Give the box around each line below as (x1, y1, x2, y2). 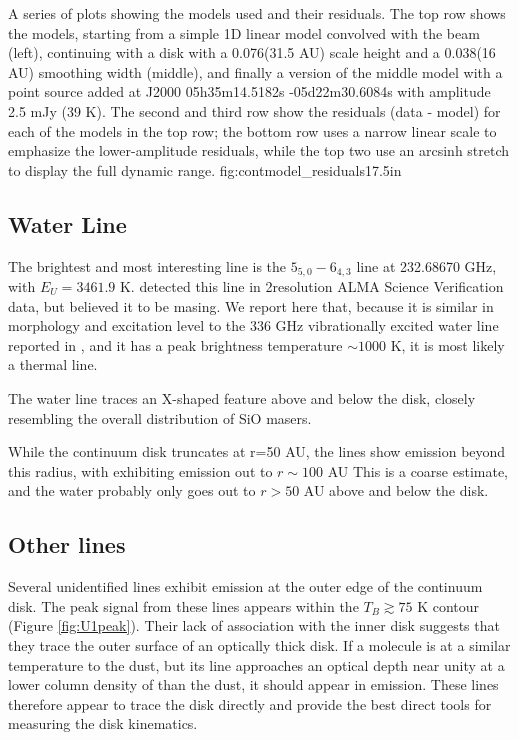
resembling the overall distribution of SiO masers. (8, 407, 312, 428)
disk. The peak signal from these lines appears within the (8, 595, 359, 616)
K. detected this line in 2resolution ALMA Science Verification (119, 276, 504, 296)
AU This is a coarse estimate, (327, 460, 509, 481)
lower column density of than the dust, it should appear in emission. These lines (8, 674, 499, 695)
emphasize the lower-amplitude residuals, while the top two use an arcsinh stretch (8, 140, 510, 161)
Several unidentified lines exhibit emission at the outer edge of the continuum (8, 576, 483, 597)
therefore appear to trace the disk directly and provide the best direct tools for (8, 693, 492, 714)
